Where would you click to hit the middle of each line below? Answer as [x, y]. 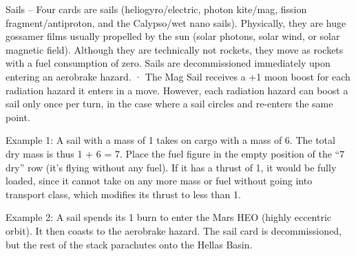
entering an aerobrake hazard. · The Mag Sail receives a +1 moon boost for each [178, 76]
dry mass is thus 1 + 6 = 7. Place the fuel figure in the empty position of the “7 [175, 153]
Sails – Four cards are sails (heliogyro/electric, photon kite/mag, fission [156, 9]
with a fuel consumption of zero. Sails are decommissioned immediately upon [168, 63]
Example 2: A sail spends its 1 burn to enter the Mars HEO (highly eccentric [169, 217]
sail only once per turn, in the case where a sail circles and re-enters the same [169, 104]
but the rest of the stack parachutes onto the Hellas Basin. [129, 244]
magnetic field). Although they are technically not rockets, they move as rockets [175, 49]
